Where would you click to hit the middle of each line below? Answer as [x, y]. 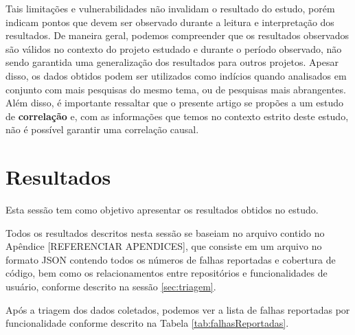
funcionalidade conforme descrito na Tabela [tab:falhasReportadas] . [147, 323]
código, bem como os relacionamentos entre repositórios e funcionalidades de [167, 273]
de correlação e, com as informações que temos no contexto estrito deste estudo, [177, 116]
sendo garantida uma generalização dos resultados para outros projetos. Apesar [172, 62]
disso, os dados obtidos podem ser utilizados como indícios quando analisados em [176, 75]
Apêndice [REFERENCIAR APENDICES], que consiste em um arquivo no [164, 246]
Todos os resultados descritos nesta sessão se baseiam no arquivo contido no [165, 232]
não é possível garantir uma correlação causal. [102, 129]
